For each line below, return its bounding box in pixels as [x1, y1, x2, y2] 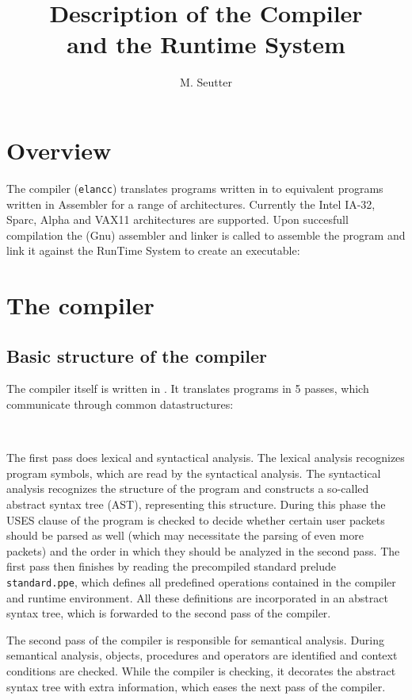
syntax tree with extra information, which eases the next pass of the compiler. [6, 678, 386, 694]
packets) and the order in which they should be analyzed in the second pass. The [6, 542, 400, 559]
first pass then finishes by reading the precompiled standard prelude [6, 558, 337, 575]
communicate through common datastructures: [6, 396, 234, 413]
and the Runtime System [67, 28, 345, 60]
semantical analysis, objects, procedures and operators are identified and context [6, 647, 398, 663]
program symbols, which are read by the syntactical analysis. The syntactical [6, 464, 381, 481]
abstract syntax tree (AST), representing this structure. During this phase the [6, 496, 386, 513]
